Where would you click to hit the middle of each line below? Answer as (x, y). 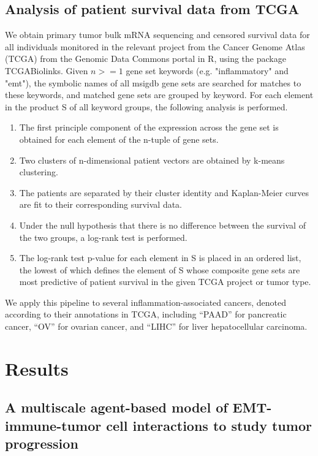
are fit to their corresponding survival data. (101, 204)
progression (42, 443)
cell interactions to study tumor (209, 425)
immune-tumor (53, 425)
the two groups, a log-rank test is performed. (103, 237)
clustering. (39, 172)
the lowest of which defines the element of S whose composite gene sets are (160, 269)
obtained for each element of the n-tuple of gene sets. (119, 139)
